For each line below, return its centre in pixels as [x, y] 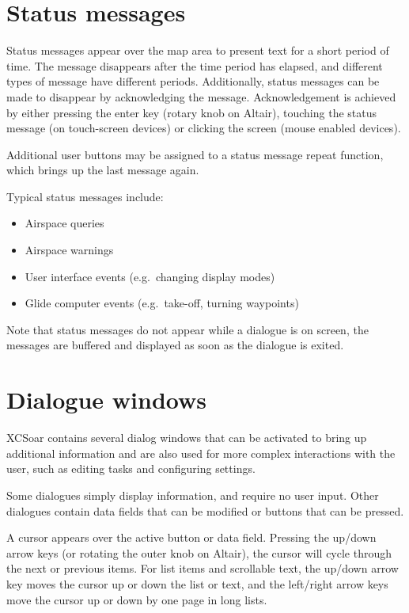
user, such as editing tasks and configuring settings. [131, 468]
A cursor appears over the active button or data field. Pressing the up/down [191, 537]
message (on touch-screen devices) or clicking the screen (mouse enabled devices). [204, 128]
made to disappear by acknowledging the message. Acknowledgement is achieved [201, 96]
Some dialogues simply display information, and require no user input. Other [193, 495]
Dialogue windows [106, 400]
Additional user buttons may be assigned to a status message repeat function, [195, 154]
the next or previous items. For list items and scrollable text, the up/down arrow [203, 568]
